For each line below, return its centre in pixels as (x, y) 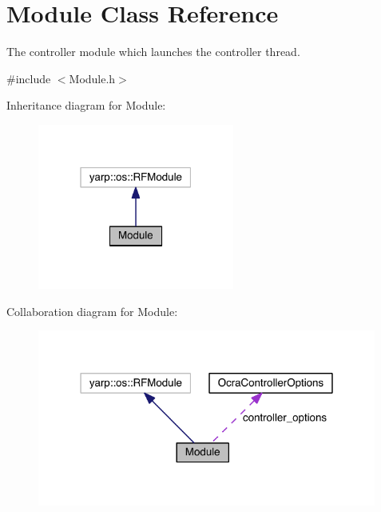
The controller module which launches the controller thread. (153, 52)
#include (29, 78)
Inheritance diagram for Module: (86, 105)
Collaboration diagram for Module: (92, 311)
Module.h (92, 78)
